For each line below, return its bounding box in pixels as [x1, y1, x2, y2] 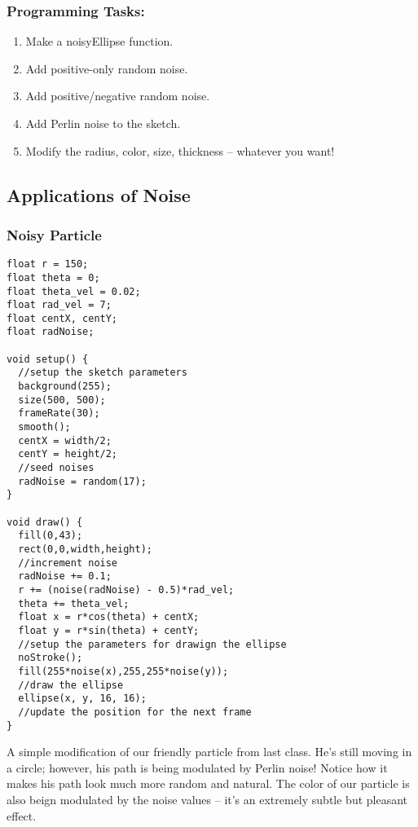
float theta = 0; [7, 271, 100, 284]
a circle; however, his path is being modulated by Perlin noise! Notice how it [7, 759, 388, 776]
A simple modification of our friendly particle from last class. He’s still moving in [7, 743, 412, 760]
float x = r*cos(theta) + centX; [18, 611, 200, 623]
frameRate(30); [18, 407, 100, 420]
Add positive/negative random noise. [25, 87, 210, 104]
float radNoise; [7, 326, 95, 338]
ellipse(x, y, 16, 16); [18, 693, 147, 705]
